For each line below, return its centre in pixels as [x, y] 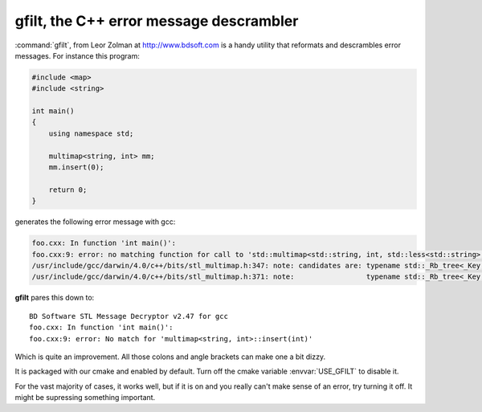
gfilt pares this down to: [55, 298]
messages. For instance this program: [78, 55]
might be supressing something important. [85, 398]
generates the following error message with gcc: [95, 222]
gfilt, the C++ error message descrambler [157, 21]
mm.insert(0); [76, 167]
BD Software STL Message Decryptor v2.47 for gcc [129, 316]
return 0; [68, 190]
